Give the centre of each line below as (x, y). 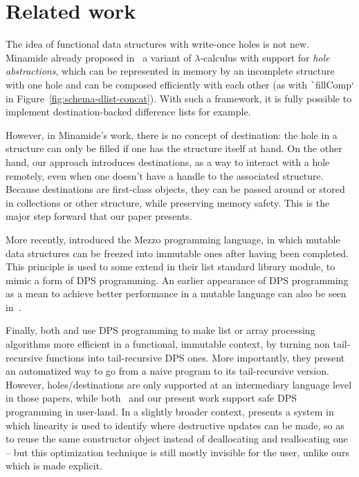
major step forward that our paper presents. (99, 216)
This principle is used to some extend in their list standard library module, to (171, 266)
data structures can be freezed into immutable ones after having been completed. (177, 253)
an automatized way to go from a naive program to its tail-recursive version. (167, 371)
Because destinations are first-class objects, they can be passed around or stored (175, 189)
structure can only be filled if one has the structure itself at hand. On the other (174, 148)
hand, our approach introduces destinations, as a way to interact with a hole (168, 161)
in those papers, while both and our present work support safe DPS (151, 398)
